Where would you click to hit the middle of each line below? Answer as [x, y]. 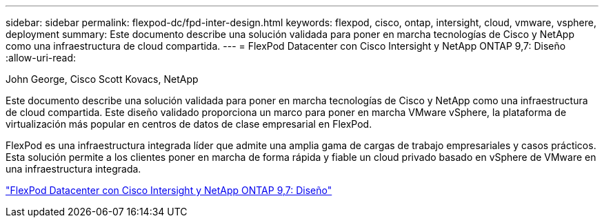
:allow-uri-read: [41, 58]
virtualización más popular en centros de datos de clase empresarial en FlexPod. [189, 124]
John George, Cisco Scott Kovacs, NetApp [102, 79]
